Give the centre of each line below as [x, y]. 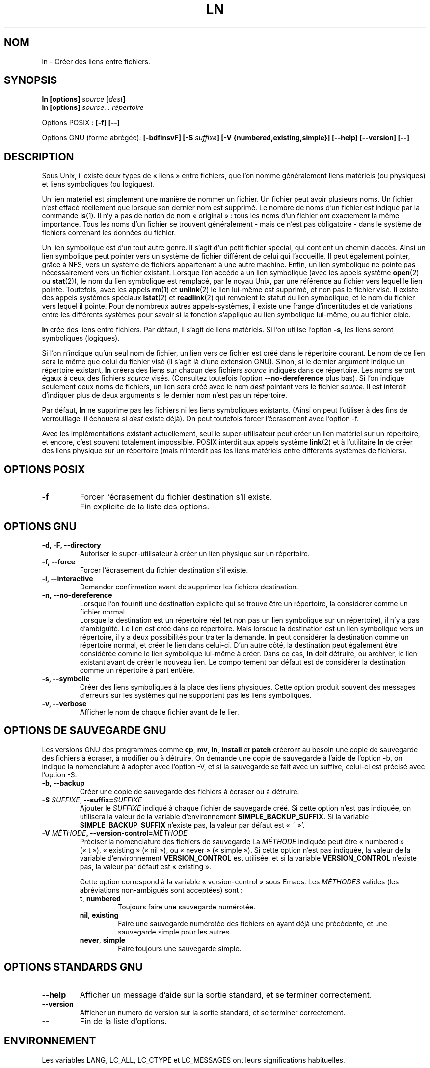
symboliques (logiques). [81, 338]
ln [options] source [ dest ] [84, 99]
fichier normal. [103, 612]
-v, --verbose [64, 703]
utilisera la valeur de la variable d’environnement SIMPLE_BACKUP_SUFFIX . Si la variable [224, 816]
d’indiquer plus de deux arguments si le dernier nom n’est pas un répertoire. [164, 395]
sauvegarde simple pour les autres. [175, 932]
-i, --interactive [67, 578]
